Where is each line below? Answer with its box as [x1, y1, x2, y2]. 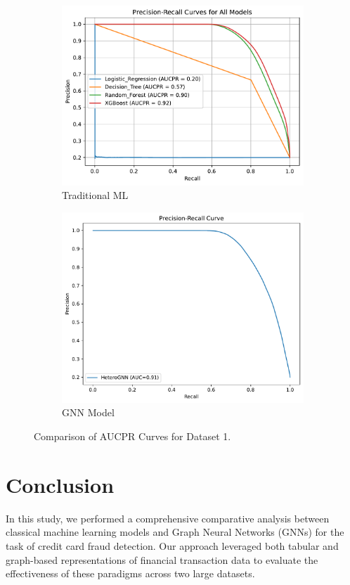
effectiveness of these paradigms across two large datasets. [6, 566, 255, 581]
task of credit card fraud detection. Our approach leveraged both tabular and [6, 538, 339, 553]
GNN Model [62, 405, 115, 420]
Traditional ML [62, 188, 129, 202]
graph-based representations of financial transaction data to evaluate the [6, 552, 318, 567]
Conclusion [6, 470, 115, 499]
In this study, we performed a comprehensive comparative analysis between [6, 510, 330, 525]
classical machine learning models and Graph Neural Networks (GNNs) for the [6, 525, 344, 539]
